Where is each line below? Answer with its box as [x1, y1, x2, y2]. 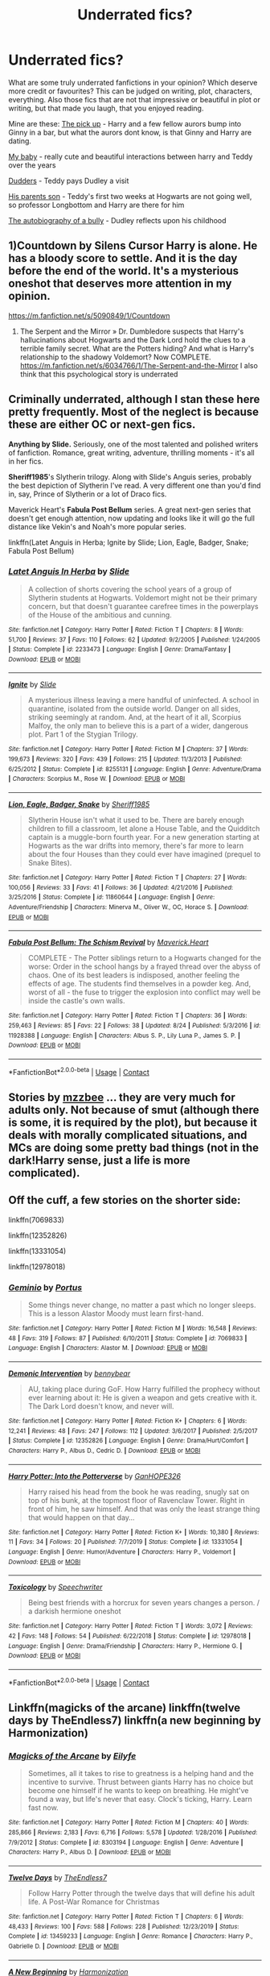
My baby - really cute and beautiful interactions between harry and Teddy [8, 152, 253, 161]
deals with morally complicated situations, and [8, 1128, 247, 1142]
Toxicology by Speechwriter [8, 1582, 103, 1592]
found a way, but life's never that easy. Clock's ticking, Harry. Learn [27, 1795, 253, 1804]
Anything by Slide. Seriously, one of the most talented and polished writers [8, 439, 259, 449]
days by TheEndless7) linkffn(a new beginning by [8, 1714, 261, 1728]
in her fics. [8, 456, 44, 466]
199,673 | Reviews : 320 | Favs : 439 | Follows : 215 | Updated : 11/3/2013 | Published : [8, 755, 243, 763]
